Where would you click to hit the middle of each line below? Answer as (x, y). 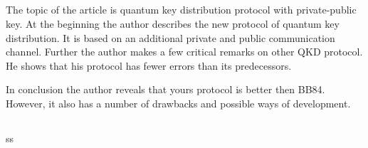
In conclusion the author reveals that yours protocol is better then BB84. (165, 89)
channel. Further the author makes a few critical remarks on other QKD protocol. (184, 52)
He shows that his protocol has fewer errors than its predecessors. (149, 65)
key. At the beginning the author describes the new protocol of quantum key (173, 23)
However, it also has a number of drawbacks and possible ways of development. (178, 103)
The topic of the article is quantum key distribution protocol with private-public (181, 10)
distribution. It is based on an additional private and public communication (170, 37)
